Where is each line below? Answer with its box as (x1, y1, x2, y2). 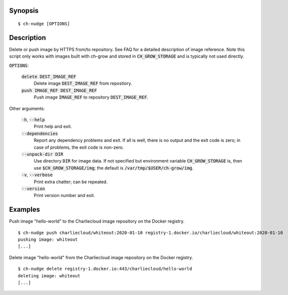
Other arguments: (9, 105, 45, 111)
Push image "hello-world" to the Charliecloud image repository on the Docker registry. (9, 218, 185, 224)
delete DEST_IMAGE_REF (21, 74, 76, 80)
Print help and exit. (34, 124, 72, 130)
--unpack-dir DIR (21, 152, 64, 157)
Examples (9, 205, 40, 214)
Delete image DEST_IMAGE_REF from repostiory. (34, 80, 133, 86)
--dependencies (21, 131, 59, 136)
